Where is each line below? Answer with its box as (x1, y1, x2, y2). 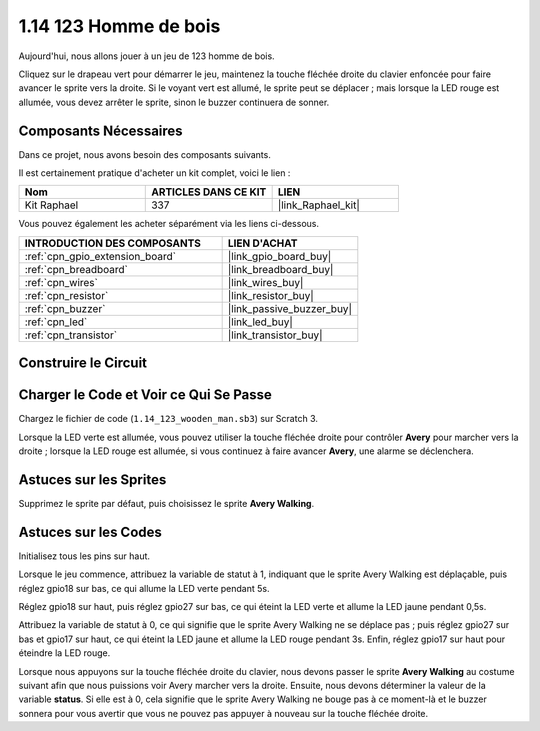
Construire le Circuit (18, 355, 148, 372)
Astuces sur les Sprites (18, 471, 167, 488)
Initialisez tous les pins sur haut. (18, 550, 150, 562)
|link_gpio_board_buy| (227, 249, 332, 263)
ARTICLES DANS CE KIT (151, 185, 267, 199)
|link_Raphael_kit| (277, 198, 360, 212)
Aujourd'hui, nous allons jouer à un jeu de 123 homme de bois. (18, 50, 275, 62)
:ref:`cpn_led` (24, 315, 88, 329)
